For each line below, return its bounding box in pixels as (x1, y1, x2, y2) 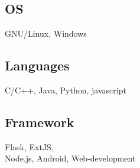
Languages (5, 56, 70, 75)
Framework (5, 112, 74, 131)
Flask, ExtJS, (5, 140, 54, 153)
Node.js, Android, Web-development (5, 152, 136, 164)
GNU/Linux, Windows (5, 27, 87, 40)
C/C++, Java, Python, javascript (5, 84, 126, 96)
